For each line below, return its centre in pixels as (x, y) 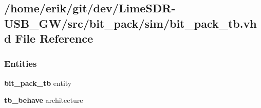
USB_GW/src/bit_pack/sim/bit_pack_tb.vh (130, 23)
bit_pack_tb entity (38, 83)
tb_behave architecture (44, 100)
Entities (21, 64)
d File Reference (49, 38)
